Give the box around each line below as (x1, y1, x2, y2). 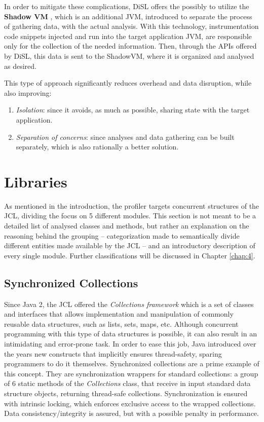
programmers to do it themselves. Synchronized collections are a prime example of (4, 358, 259, 369)
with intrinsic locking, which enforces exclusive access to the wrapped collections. (4, 398, 256, 408)
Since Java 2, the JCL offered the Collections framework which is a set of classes (4, 298, 254, 309)
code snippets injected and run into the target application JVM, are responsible (4, 30, 252, 41)
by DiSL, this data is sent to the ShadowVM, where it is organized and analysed (4, 50, 254, 61)
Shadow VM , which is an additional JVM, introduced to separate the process (4, 11, 252, 21)
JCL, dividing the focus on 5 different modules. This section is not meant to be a (4, 210, 256, 221)
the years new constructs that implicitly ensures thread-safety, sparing (4, 348, 222, 359)
